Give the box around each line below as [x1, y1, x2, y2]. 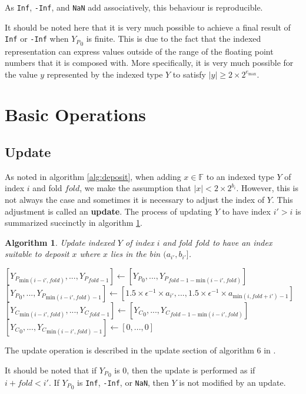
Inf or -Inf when [5, 32, 69, 45]
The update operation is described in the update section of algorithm [5, 344, 254, 356]
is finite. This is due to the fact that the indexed [86, 32, 261, 45]
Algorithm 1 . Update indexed [5, 236, 115, 248]
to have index [222, 205, 271, 217]
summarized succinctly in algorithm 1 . [5, 216, 142, 229]
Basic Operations [5, 102, 147, 126]
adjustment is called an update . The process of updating [5, 205, 212, 217]
